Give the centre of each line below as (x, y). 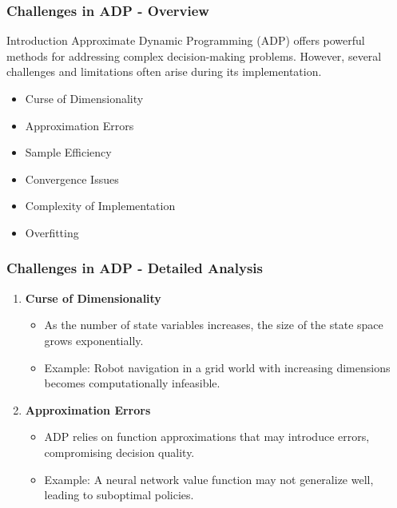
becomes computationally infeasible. (132, 383)
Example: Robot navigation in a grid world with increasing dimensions (217, 367)
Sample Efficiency (68, 152)
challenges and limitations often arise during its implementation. (164, 71)
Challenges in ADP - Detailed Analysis (135, 268)
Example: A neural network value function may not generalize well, (209, 479)
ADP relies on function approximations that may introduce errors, (207, 437)
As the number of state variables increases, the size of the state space (214, 325)
